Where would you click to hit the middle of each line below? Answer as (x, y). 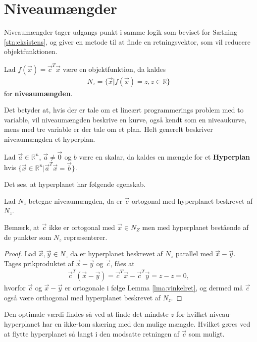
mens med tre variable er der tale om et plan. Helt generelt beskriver (108, 129)
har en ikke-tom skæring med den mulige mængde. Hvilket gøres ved (146, 323)
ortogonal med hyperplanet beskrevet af (192, 200)
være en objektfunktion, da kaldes (114, 69)
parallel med (194, 254)
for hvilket (192, 314)
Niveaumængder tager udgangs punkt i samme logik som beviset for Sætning (121, 32)
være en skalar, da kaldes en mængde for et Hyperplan (164, 156)
